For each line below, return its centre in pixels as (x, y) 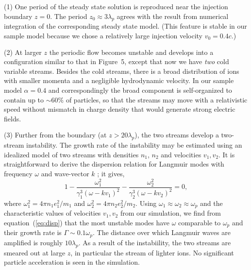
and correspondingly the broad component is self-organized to (140, 90)
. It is (227, 154)
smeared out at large (35, 252)
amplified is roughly (33, 242)
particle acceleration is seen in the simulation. (72, 262)
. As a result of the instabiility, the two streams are (155, 242)
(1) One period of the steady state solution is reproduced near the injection (116, 6)
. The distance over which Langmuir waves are (162, 232)
